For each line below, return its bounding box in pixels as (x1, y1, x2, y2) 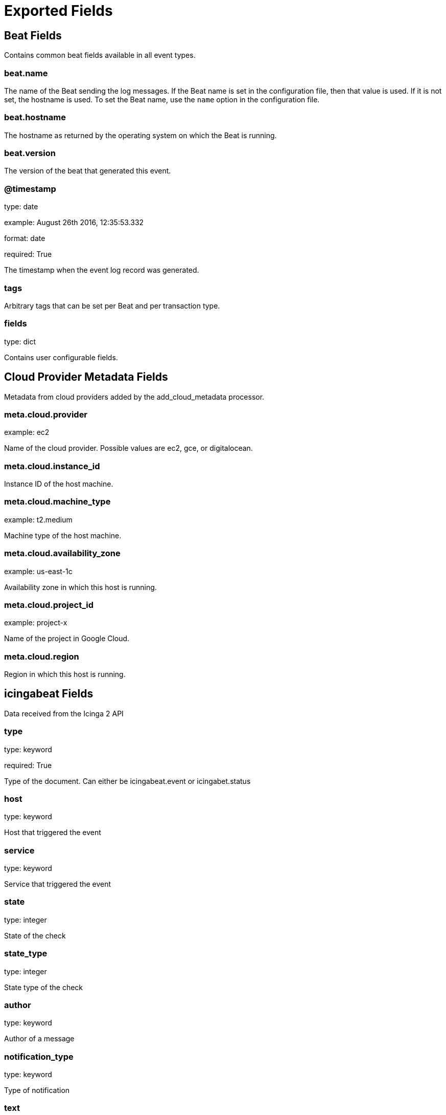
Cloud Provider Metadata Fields (4, 370, 168, 384)
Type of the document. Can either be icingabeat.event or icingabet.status (4, 776, 251, 785)
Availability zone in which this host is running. (4, 582, 157, 592)
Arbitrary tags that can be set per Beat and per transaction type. (4, 301, 220, 310)
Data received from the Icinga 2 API (4, 709, 124, 718)
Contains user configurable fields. (4, 353, 118, 362)
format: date (4, 234, 45, 243)
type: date (4, 202, 38, 211)
